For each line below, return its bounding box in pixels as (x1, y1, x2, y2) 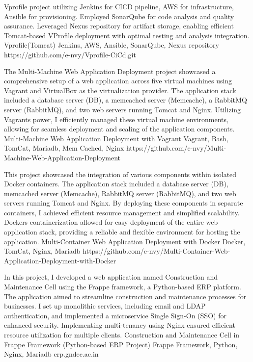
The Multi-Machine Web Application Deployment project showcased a (4, 66, 216, 76)
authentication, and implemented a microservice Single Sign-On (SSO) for (4, 310, 226, 320)
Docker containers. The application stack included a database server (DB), (4, 179, 228, 189)
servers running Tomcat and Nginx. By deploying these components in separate (4, 198, 243, 208)
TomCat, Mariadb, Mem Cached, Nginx (4, 143, 124, 153)
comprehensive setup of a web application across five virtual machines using (4, 76, 232, 86)
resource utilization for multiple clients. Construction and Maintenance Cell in (4, 330, 240, 339)
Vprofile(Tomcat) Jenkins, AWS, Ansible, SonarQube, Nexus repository (4, 40, 219, 50)
